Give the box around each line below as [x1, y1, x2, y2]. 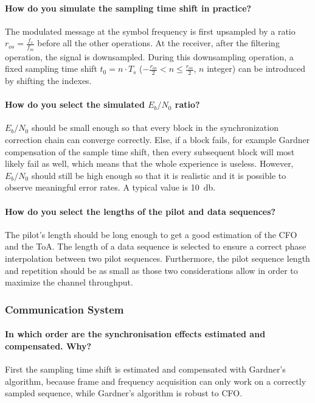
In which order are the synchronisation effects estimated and [5, 328, 266, 340]
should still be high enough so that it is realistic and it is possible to [31, 169, 286, 181]
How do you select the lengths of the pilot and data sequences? [5, 205, 276, 217]
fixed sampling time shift [5, 62, 97, 75]
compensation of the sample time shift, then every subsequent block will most [5, 145, 295, 158]
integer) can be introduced [207, 62, 306, 75]
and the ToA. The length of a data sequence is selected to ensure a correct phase [5, 240, 306, 253]
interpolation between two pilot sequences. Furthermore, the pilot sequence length [5, 251, 310, 264]
